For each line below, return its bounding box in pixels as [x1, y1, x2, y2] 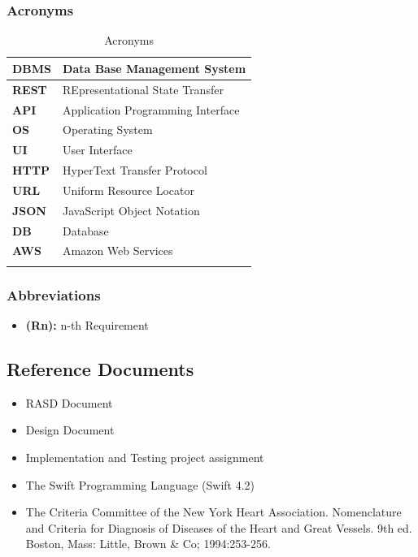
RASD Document [25, 394, 113, 411]
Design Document [25, 421, 115, 438]
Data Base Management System [63, 59, 246, 76]
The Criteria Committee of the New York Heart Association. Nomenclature [25, 503, 402, 520]
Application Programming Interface [63, 101, 240, 118]
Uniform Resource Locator [63, 181, 195, 198]
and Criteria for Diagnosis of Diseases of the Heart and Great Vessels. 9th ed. [25, 519, 412, 536]
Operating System [63, 121, 153, 138]
